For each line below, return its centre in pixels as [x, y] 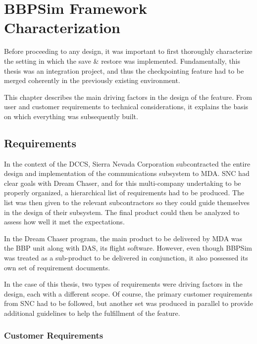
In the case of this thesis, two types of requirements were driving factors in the [123, 284]
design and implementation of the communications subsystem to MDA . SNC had [127, 173]
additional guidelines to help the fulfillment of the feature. [92, 313]
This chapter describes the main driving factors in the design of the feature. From [128, 97]
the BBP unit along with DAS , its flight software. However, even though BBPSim [128, 248]
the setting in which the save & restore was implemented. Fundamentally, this [122, 61]
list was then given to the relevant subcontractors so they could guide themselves [127, 202]
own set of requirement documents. [57, 267]
